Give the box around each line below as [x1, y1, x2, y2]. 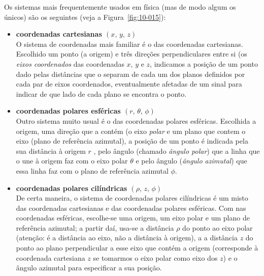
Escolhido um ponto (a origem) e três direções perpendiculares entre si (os [16, 48, 247, 59]
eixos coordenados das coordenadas [16, 58, 124, 69]
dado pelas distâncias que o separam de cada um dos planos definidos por [16, 68, 245, 79]
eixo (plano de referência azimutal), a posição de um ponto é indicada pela [16, 135, 248, 146]
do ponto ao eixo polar [182, 222, 253, 233]
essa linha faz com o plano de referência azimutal [16, 165, 169, 176]
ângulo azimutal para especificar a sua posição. [16, 262, 162, 273]
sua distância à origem [16, 145, 86, 156]
